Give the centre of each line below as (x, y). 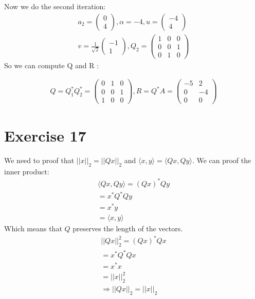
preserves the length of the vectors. (128, 228)
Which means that (33, 228)
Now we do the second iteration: (55, 6)
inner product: (27, 171)
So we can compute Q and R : (52, 65)
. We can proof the (222, 160)
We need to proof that (39, 160)
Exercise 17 (45, 135)
